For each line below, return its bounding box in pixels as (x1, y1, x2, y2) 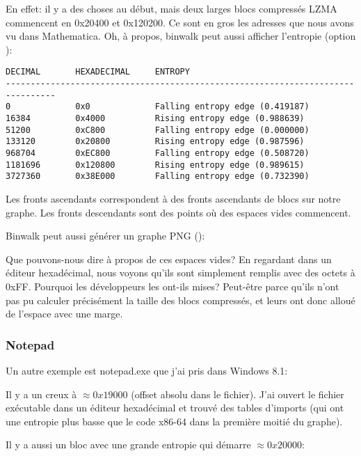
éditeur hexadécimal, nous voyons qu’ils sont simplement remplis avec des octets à (6, 265, 355, 280)
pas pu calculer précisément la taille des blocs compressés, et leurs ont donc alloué (6, 292, 355, 307)
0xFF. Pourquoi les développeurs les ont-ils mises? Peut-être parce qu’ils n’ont (6, 278, 339, 293)
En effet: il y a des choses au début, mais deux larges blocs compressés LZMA (6, 1, 337, 15)
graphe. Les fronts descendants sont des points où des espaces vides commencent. (6, 205, 351, 219)
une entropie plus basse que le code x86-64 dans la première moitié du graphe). (6, 414, 343, 428)
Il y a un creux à (6, 386, 77, 401)
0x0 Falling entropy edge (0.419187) (75, 102, 310, 112)
